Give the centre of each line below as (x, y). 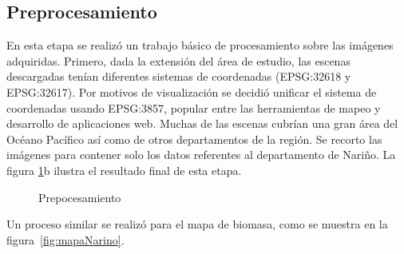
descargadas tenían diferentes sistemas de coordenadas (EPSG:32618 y (179, 76)
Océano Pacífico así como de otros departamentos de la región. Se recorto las (194, 139)
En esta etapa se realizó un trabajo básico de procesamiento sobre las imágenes (200, 45)
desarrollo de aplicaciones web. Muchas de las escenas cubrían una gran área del (202, 123)
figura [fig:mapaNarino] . (65, 239)
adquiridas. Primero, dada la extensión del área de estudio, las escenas (178, 60)
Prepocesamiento (80, 197)
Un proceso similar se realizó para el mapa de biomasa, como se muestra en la (197, 224)
